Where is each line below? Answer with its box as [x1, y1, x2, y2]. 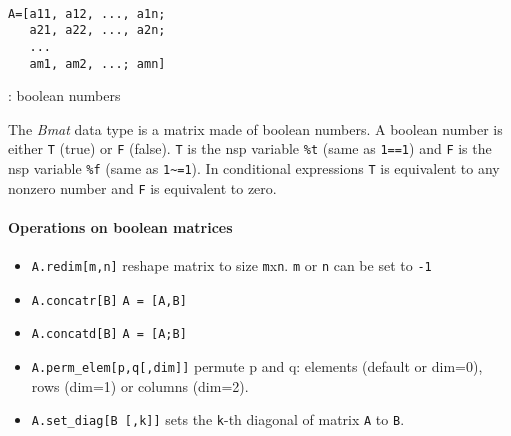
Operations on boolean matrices [8, 216, 233, 237]
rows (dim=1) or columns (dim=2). [31, 375, 249, 396]
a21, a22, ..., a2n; [29, 23, 166, 38]
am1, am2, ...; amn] [29, 56, 166, 71]
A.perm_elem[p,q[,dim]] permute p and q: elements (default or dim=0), [31, 356, 483, 377]
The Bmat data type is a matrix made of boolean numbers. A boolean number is [8, 118, 503, 139]
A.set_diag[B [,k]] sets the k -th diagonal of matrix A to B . [31, 409, 405, 430]
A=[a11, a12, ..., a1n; [8, 6, 166, 21]
